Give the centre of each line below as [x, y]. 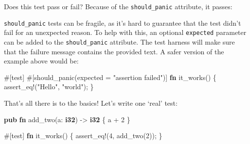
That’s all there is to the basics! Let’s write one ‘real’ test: [91, 103]
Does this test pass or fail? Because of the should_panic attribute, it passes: [118, 6]
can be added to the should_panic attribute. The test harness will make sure [119, 41]
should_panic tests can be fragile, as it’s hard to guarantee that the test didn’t [123, 23]
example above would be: [41, 61]
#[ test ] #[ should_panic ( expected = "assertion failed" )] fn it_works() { [110, 77]
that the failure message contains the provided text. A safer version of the [114, 51]
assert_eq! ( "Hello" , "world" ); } [49, 87]
